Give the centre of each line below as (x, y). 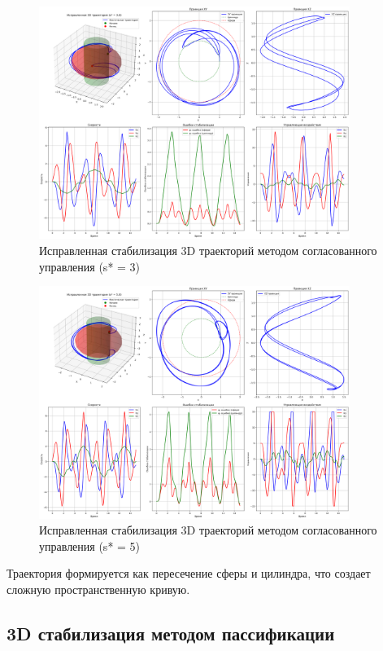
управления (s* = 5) (90, 545)
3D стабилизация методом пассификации (171, 633)
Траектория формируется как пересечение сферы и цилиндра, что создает (189, 573)
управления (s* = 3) (90, 266)
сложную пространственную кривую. (98, 589)
